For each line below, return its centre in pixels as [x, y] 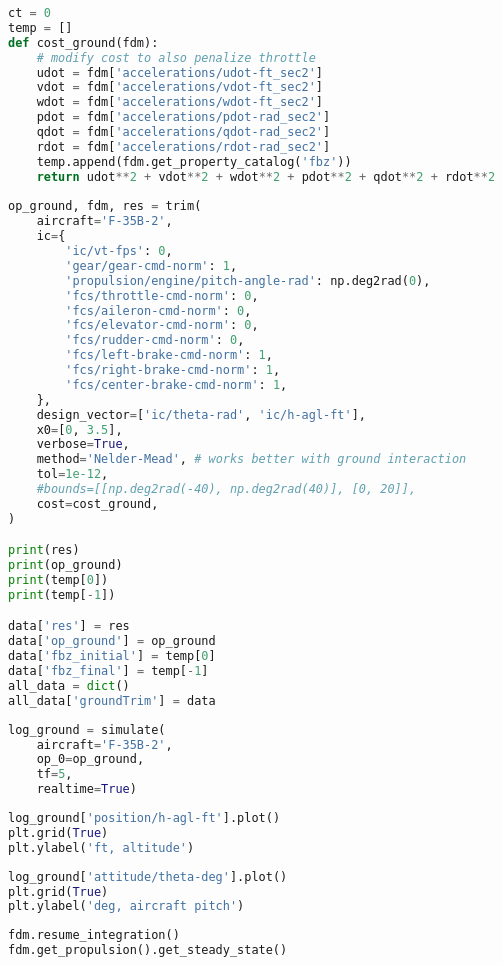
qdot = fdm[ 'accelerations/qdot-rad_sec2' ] [183, 132]
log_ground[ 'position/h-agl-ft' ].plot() [144, 818]
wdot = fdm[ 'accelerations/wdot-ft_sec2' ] [180, 102]
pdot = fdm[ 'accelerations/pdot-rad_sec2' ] [183, 117]
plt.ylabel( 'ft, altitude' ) [101, 847]
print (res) [44, 550]
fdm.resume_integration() [94, 935]
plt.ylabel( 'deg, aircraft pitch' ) [126, 906]
